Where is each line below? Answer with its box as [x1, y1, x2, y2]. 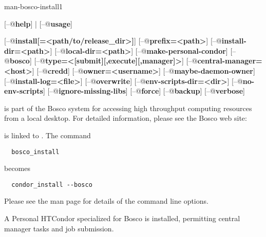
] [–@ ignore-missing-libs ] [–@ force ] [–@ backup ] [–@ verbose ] [43, 85, 245, 96]
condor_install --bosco [11, 181, 92, 188]
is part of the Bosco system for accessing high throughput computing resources [4, 102, 252, 113]
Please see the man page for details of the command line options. [4, 196, 208, 206]
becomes [4, 163, 31, 174]
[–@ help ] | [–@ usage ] [4, 18, 72, 29]
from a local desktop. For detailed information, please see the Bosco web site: [4, 113, 247, 123]
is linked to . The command [4, 130, 91, 140]
